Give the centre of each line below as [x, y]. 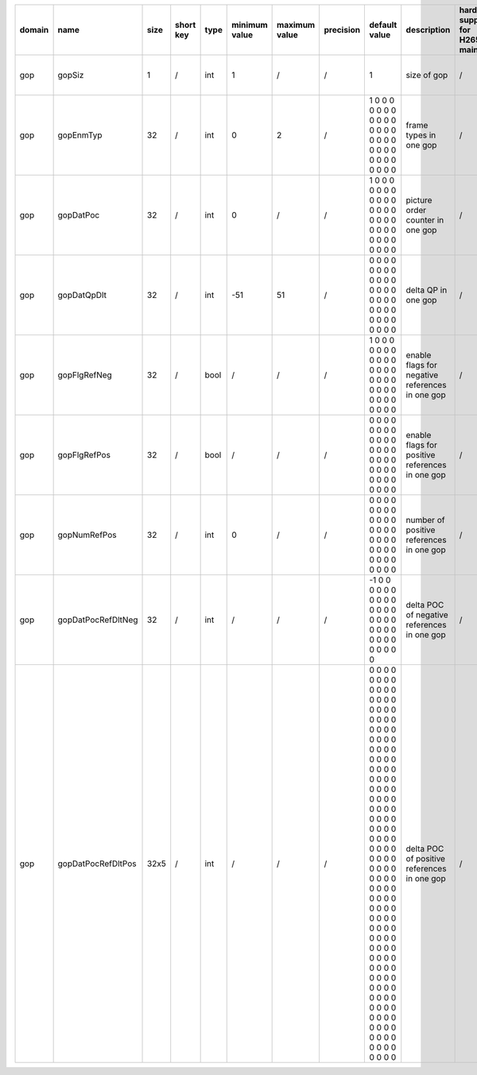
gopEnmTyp [80, 135]
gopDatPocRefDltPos [97, 864]
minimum [250, 25]
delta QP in [427, 290]
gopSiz [71, 75]
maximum [296, 25]
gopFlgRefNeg [85, 375]
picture [419, 200]
